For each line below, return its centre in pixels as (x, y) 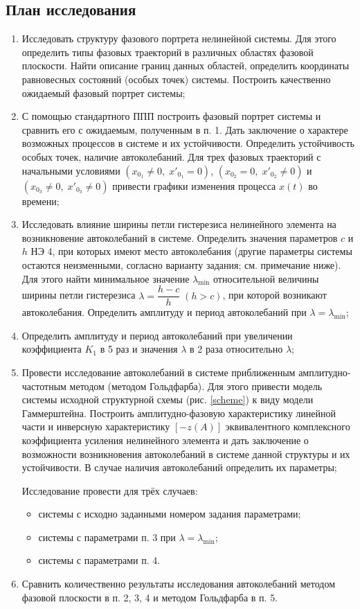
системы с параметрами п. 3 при (107, 537)
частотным (44, 386)
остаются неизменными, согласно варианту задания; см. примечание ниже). (181, 264)
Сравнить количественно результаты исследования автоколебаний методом (179, 584)
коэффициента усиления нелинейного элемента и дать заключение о (165, 440)
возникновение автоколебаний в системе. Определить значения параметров (180, 237)
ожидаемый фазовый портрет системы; (103, 92)
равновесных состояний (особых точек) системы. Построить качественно (176, 79)
